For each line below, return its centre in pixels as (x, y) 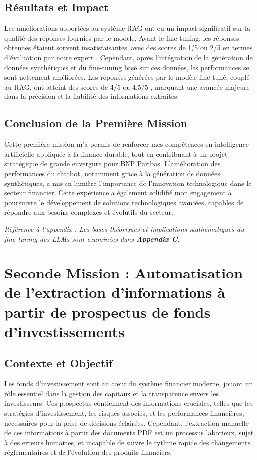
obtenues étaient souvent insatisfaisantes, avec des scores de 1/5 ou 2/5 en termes (128, 47)
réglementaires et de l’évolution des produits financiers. (88, 452)
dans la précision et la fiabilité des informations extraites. (92, 96)
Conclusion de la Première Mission (96, 123)
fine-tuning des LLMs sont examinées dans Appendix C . (92, 238)
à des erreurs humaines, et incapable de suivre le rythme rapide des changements (127, 442)
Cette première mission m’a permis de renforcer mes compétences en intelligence (127, 144)
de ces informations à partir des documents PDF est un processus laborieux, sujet (129, 432)
